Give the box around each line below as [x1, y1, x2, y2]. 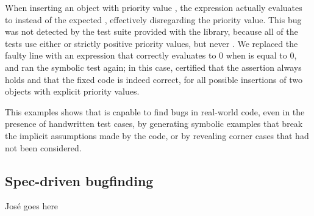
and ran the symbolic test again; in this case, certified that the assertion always [5, 60, 302, 73]
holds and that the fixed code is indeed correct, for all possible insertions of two [5, 73, 302, 85]
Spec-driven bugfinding [5, 171, 154, 190]
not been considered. [5, 141, 82, 154]
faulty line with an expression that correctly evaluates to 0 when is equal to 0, [5, 49, 297, 62]
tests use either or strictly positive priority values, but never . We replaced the [5, 37, 298, 49]
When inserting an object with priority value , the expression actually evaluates [5, 1, 302, 13]
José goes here [5, 200, 59, 212]
